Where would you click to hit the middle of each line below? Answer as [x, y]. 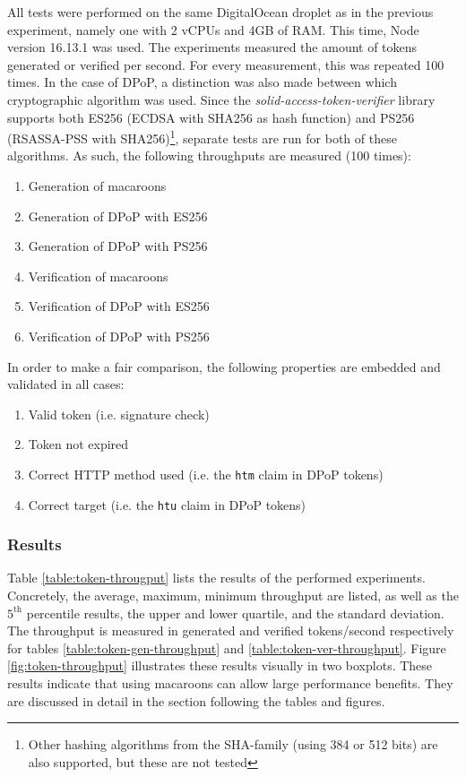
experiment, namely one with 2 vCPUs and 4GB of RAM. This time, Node [213, 29]
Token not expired [78, 444]
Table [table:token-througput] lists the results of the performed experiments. [216, 578]
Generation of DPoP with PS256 [118, 246]
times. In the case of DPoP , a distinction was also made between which [202, 82]
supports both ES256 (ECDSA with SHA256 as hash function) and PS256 [211, 117]
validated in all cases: [66, 384]
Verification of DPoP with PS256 [119, 336]
